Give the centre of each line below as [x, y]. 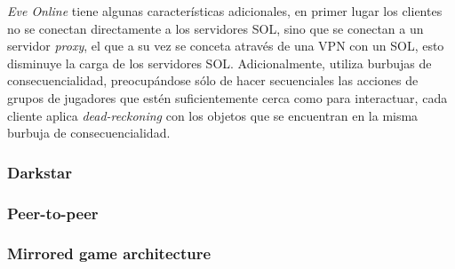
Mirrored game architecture [109, 253]
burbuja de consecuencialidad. [89, 133]
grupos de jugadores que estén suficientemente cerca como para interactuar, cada [227, 97]
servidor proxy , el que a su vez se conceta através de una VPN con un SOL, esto [226, 46]
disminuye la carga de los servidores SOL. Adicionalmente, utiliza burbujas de [220, 63]
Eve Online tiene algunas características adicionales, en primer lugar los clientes [225, 11]
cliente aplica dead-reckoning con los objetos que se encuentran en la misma [213, 115]
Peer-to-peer [53, 213]
